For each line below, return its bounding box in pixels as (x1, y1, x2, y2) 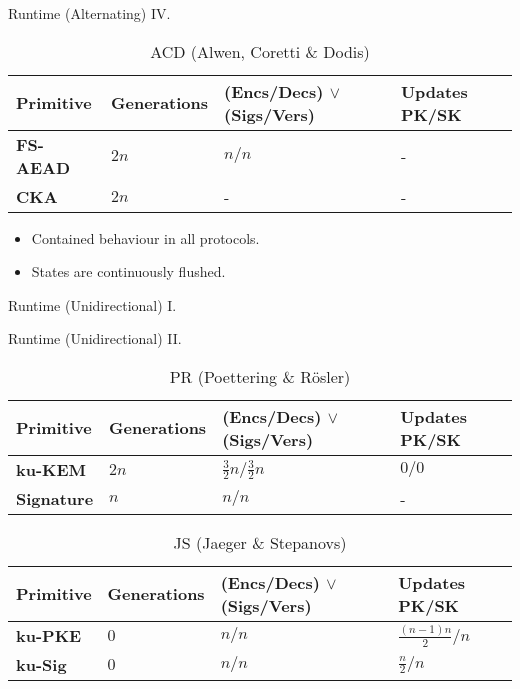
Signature (16, 486, 94, 510)
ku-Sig (16, 652, 67, 676)
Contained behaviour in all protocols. (31, 227, 260, 248)
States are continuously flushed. (31, 261, 226, 282)
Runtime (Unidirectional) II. (8, 328, 182, 349)
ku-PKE (16, 623, 82, 647)
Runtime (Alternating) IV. (8, 3, 171, 23)
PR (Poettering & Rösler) (169, 364, 351, 388)
